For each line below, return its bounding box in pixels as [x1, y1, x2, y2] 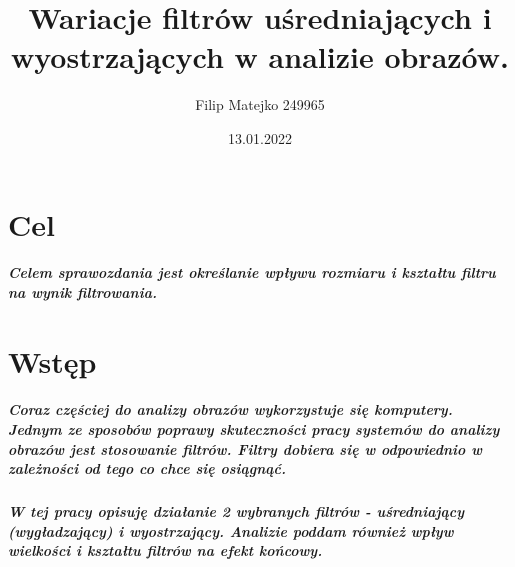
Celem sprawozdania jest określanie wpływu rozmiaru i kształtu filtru [8, 262, 496, 283]
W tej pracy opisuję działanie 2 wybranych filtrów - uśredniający [8, 501, 465, 522]
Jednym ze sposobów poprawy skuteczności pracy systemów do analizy [8, 419, 500, 440]
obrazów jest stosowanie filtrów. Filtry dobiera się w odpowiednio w [8, 438, 482, 459]
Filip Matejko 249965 [195, 94, 325, 115]
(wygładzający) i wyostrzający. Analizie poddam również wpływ [8, 520, 454, 541]
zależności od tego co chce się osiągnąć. [8, 458, 287, 479]
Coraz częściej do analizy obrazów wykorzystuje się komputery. [8, 399, 453, 420]
